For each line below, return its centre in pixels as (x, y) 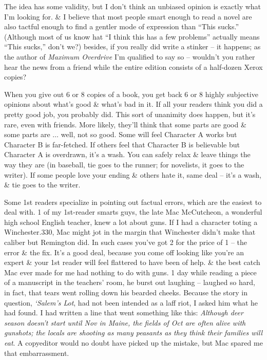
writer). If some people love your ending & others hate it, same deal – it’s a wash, (133, 174)
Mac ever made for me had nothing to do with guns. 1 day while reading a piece (130, 272)
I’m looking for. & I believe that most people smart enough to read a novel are (128, 16)
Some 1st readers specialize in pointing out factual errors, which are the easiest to (133, 202)
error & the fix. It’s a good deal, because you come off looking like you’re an (124, 252)
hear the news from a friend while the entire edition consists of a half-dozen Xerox (133, 67)
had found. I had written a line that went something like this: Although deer (124, 312)
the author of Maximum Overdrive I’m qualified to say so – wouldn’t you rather (130, 56)
